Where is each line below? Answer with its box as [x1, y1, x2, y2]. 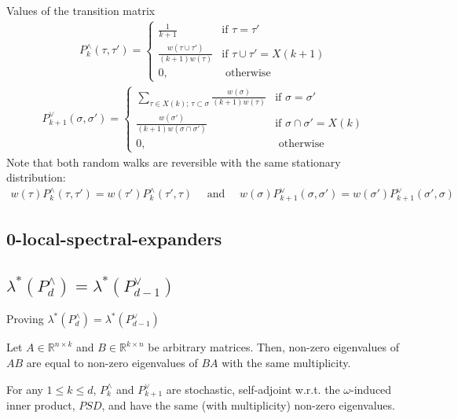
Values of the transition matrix [6, 2, 156, 18]
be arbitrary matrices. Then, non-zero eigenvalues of [148, 339, 399, 355]
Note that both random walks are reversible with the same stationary [6, 153, 341, 170]
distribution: [6, 169, 66, 186]
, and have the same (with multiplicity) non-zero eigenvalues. [101, 397, 395, 413]
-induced [350, 380, 392, 397]
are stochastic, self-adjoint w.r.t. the [166, 380, 340, 397]
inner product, [6, 397, 75, 413]
